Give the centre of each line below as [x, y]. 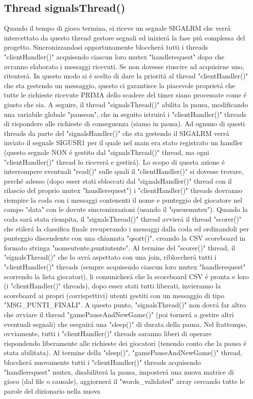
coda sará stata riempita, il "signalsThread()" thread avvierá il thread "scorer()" [123, 219]
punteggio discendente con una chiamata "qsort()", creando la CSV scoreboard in [125, 238]
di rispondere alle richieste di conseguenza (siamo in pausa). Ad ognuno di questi [125, 123]
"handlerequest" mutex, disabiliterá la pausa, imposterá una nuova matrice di [119, 371]
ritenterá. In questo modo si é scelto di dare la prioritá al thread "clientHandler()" [126, 76]
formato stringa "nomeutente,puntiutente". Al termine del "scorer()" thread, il [120, 247]
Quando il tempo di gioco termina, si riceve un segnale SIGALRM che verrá [117, 28]
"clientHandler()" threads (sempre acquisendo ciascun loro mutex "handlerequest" [125, 267]
